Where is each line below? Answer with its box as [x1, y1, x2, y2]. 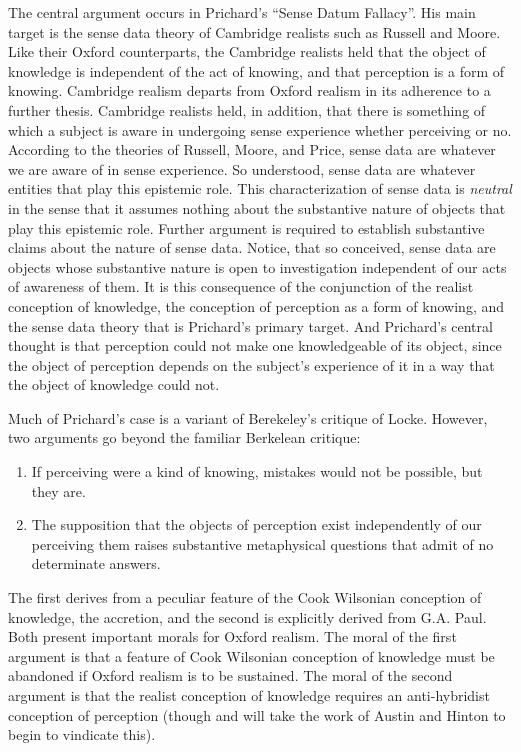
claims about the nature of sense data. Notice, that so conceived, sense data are [8, 237, 496, 258]
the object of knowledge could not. [8, 374, 220, 395]
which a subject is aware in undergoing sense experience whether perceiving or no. [8, 119, 512, 140]
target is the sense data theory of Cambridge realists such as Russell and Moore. [8, 21, 501, 42]
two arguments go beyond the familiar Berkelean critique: [8, 427, 361, 448]
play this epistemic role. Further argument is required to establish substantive [8, 217, 485, 238]
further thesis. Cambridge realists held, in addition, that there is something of [8, 99, 486, 120]
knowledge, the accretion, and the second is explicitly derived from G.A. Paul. [8, 606, 487, 627]
